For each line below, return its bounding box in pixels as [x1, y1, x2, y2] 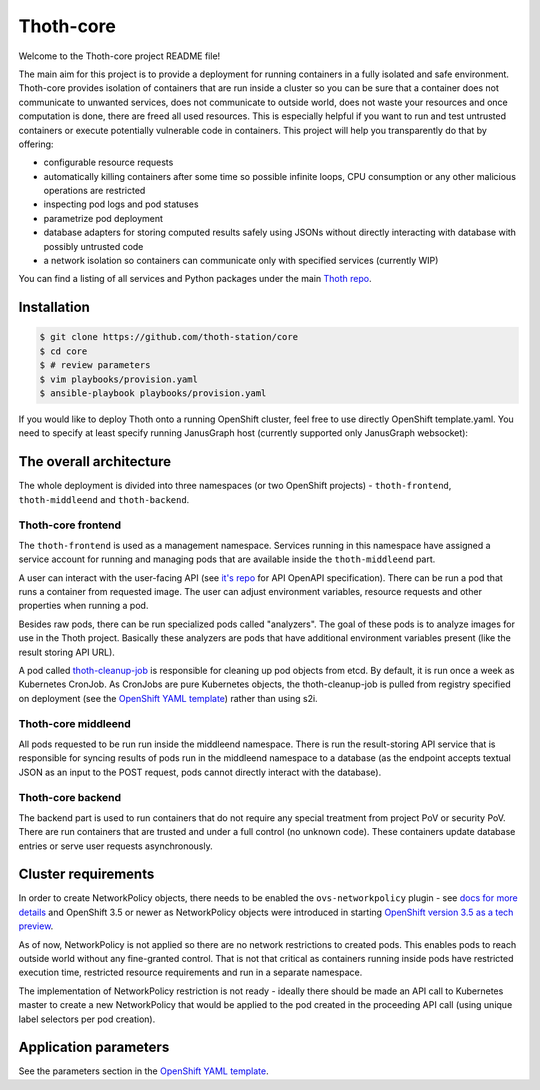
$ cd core [39, 345, 88, 357]
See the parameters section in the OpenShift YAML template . [18, 1065, 269, 1077]
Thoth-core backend [18, 791, 122, 805]
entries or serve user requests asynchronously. [18, 840, 214, 852]
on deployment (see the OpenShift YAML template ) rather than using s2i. [18, 692, 319, 704]
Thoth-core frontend [18, 518, 122, 532]
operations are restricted [43, 185, 146, 197]
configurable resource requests [43, 156, 174, 169]
